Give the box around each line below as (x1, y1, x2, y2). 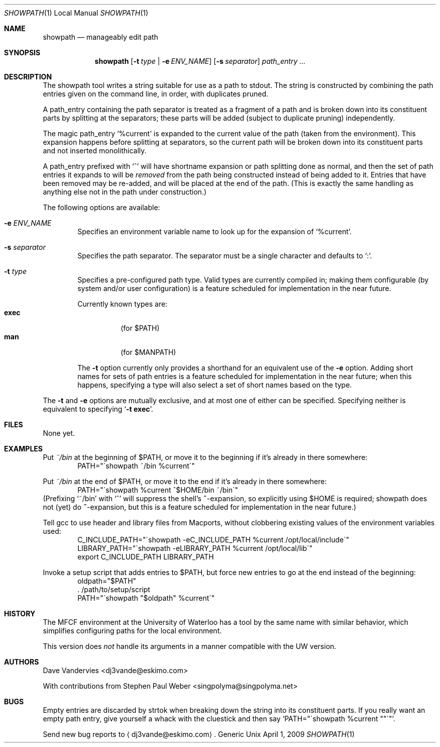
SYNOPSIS (4, 48, 41, 57)
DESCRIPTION (4, 72, 52, 81)
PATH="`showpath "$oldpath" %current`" (77, 594, 215, 602)
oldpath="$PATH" (77, 577, 137, 585)
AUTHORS (4, 658, 39, 666)
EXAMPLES (4, 444, 43, 453)
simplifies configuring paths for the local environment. (43, 626, 222, 635)
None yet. (43, 429, 75, 437)
